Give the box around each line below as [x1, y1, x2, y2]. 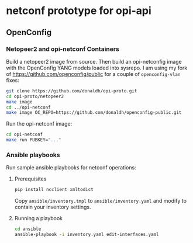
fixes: [6, 77, 19, 84]
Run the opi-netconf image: [6, 120, 73, 127]
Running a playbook [14, 215, 63, 222]
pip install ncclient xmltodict [14, 187, 94, 193]
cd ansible [14, 226, 42, 232]
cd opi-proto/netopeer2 [6, 93, 64, 99]
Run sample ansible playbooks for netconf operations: [6, 164, 136, 171]
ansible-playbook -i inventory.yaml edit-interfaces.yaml [14, 232, 159, 238]
